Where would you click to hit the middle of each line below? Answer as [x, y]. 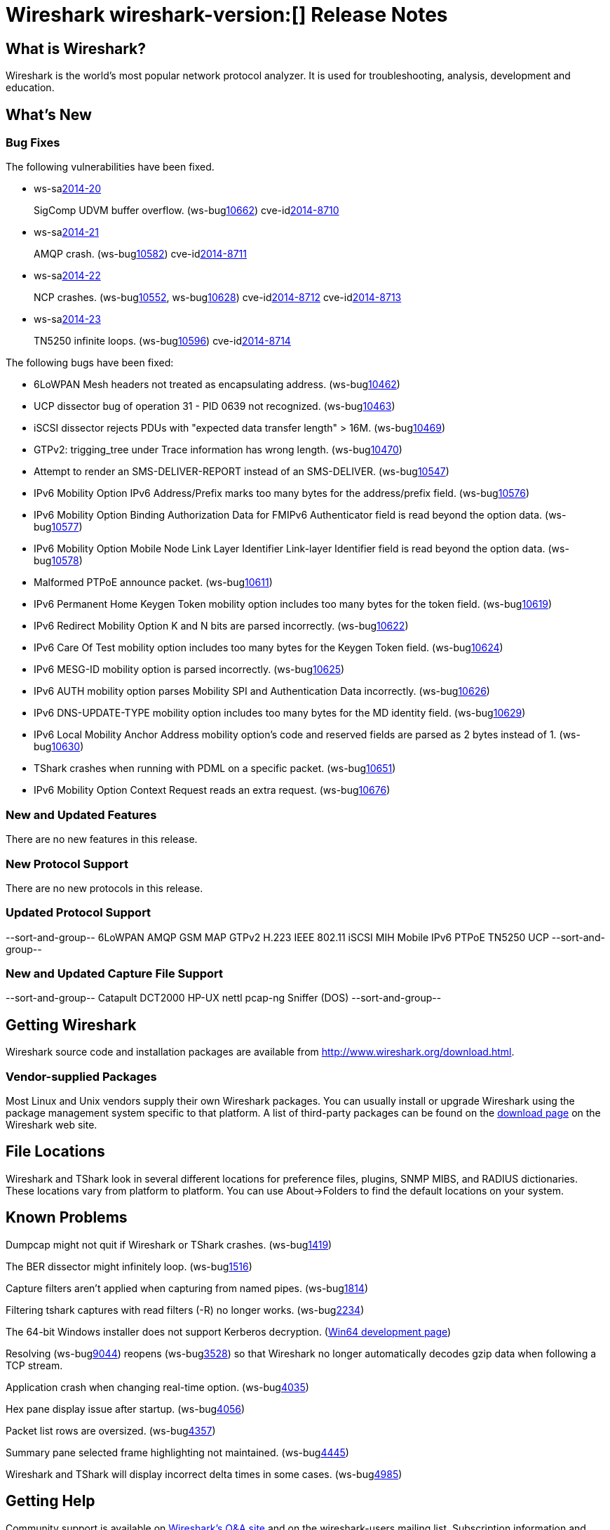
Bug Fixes [33, 143]
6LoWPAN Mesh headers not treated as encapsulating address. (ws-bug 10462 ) [217, 385]
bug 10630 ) [59, 747]
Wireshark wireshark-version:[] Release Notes [227, 15]
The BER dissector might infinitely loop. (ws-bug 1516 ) [129, 1266]
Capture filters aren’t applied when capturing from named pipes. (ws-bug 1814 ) [187, 1288]
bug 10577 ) [58, 527]
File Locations [55, 1152]
